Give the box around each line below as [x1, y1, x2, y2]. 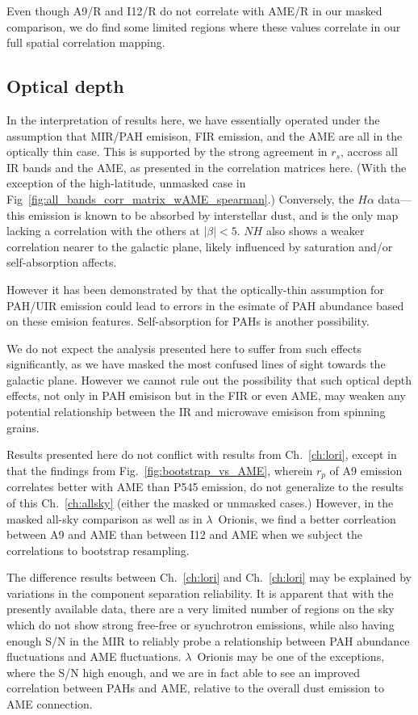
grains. [6, 418, 40, 435]
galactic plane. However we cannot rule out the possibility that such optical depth [6, 371, 412, 388]
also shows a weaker [265, 222, 365, 239]
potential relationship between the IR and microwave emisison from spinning [6, 403, 386, 420]
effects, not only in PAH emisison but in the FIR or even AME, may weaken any [6, 387, 406, 404]
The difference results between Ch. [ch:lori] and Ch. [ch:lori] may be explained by [6, 569, 412, 586]
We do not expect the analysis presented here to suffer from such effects [6, 339, 362, 356]
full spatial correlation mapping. [6, 34, 165, 51]
